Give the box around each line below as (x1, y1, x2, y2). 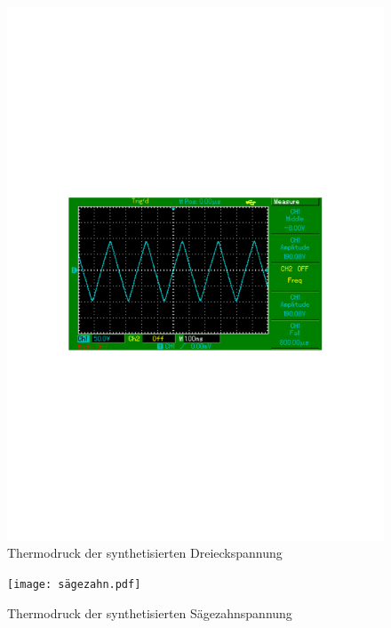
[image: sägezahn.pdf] (7, 577, 141, 591)
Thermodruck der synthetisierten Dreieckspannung (7, 543, 283, 562)
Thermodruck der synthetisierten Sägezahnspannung (7, 603, 292, 622)
